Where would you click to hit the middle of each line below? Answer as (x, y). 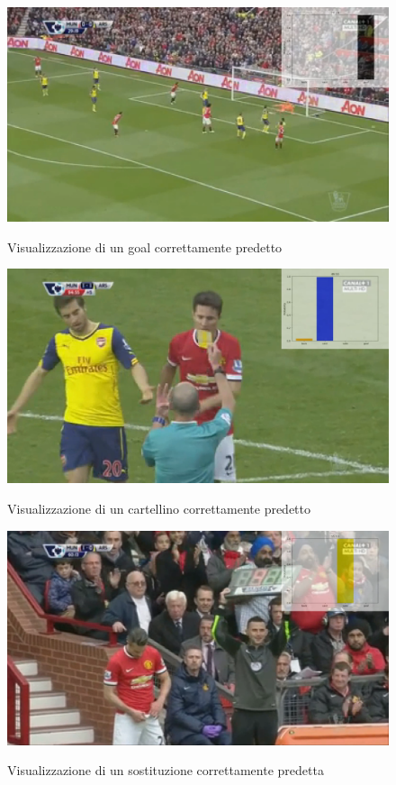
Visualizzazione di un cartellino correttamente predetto (159, 508)
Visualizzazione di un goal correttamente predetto (145, 246)
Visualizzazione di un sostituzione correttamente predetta (166, 770)
